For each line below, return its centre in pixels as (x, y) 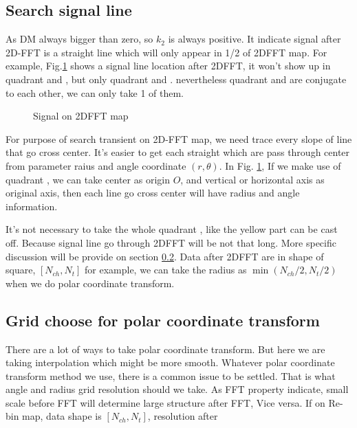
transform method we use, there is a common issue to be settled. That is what (171, 375)
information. (32, 206)
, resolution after (183, 416)
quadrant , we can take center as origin (88, 179)
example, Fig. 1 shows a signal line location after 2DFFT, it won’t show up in (168, 66)
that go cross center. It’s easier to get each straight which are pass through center (178, 152)
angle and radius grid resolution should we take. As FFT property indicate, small (177, 389)
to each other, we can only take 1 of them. (95, 92)
